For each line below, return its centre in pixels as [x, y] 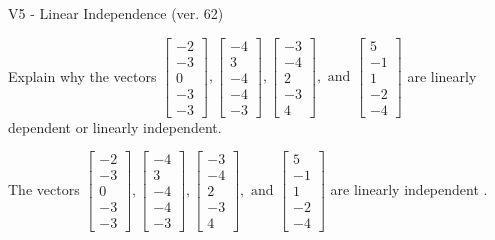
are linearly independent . [409, 188]
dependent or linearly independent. [115, 126]
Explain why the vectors [82, 75]
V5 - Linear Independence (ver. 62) [116, 13]
